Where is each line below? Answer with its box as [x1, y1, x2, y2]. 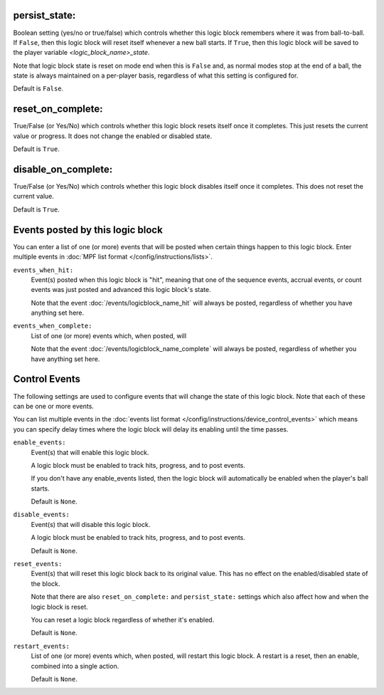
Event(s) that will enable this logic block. [31, 448, 149, 456]
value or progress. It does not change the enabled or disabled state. [13, 132, 213, 140]
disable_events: [13, 511, 70, 519]
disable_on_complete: [13, 163, 113, 175]
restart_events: [13, 642, 70, 650]
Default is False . [13, 84, 64, 93]
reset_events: [13, 560, 63, 568]
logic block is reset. [31, 602, 88, 611]
